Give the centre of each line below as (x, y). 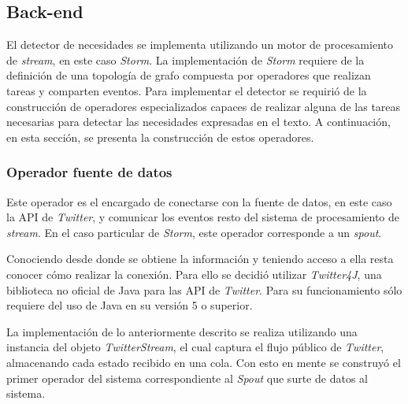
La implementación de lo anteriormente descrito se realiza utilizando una (182, 331)
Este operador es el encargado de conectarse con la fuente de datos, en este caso (199, 201)
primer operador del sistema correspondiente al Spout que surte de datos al (187, 378)
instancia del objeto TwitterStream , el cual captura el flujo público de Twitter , (195, 347)
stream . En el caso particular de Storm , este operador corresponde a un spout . (194, 232)
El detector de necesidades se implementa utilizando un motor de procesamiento (200, 44)
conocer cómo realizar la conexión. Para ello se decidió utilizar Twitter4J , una (194, 274)
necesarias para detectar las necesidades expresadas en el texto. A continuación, (198, 122)
